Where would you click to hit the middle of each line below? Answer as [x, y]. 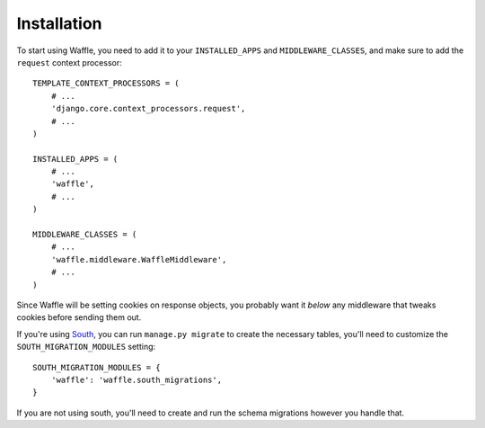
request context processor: [69, 62]
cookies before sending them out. [79, 317]
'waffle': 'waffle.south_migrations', [137, 379]
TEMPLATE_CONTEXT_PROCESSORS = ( [106, 84]
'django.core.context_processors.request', [148, 109]
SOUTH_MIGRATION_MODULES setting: [86, 347]
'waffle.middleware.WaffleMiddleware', [139, 259]
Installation [59, 23]
